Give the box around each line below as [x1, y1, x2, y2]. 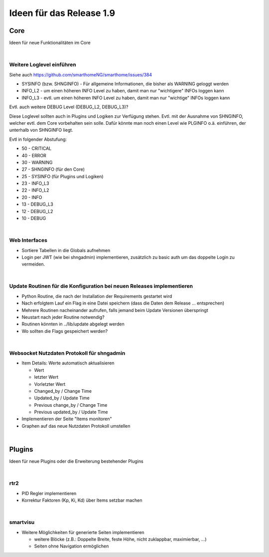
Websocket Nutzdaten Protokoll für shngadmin [9, 349, 126, 356]
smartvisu [9, 519, 35, 526]
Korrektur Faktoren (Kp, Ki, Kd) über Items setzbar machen [21, 497, 142, 504]
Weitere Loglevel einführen [9, 61, 77, 68]
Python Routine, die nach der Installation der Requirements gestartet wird [21, 293, 172, 299]
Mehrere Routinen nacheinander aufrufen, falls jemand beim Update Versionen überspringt [21, 307, 209, 313]
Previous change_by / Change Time [34, 402, 108, 408]
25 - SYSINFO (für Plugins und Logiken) [21, 173, 104, 179]
